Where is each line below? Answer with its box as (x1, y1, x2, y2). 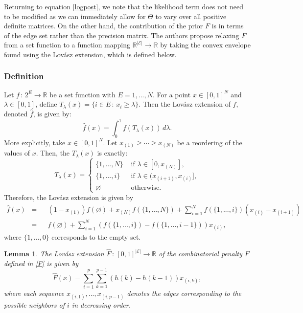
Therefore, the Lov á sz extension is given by (4, 192, 134, 202)
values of (4, 148, 30, 158)
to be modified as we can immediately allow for (4, 11, 146, 21)
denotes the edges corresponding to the (127, 288, 241, 298)
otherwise (131, 184, 160, 192)
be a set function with (49, 89, 116, 99)
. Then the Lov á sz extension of (139, 99, 231, 109)
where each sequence (4, 288, 64, 298)
